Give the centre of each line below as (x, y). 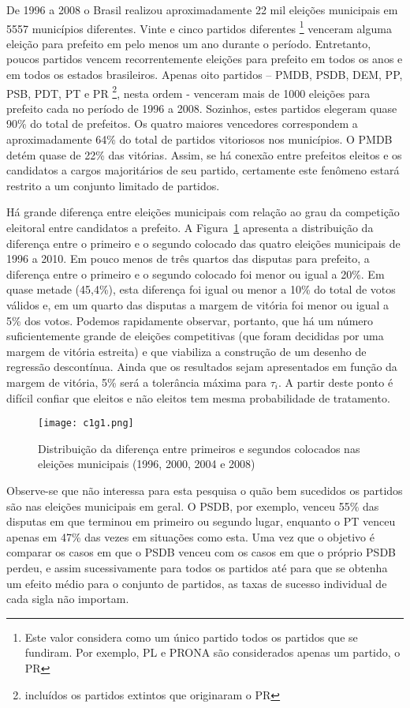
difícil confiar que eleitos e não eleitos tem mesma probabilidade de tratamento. (198, 397)
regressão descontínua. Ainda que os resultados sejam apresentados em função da (202, 367)
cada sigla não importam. (68, 599)
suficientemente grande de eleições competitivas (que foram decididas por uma (195, 336)
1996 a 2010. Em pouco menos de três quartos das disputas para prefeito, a (188, 258)
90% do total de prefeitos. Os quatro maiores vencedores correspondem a (182, 124)
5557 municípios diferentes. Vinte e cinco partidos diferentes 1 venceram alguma (199, 27)
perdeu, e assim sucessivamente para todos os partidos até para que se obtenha (197, 567)
